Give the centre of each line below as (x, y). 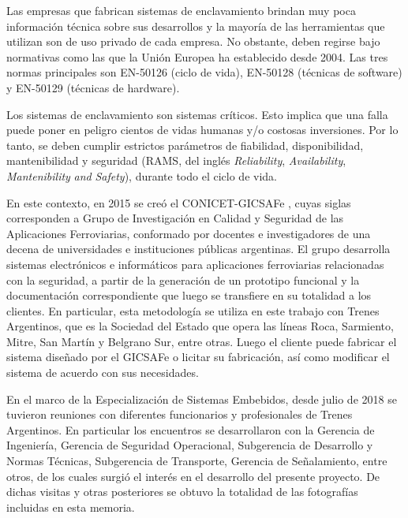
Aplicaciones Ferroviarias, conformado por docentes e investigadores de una (189, 233)
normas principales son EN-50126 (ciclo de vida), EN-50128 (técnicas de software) (204, 72)
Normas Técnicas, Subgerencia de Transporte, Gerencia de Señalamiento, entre (197, 461)
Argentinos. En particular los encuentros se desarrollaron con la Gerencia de (191, 429)
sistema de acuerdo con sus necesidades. (103, 373)
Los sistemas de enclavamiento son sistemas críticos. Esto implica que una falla (197, 114)
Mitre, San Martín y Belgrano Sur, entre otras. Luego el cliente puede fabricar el (202, 341)
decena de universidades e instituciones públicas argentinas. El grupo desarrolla (198, 249)
